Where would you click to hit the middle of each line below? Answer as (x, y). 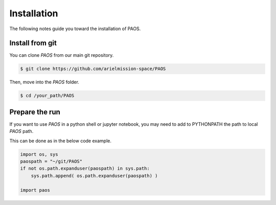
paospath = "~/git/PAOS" (51, 162)
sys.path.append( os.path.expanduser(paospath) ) (94, 176)
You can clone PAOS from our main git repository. (62, 55)
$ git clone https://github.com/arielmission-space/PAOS (93, 69)
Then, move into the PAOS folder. (44, 82)
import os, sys (39, 154)
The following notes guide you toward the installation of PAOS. (75, 29)
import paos (35, 190)
